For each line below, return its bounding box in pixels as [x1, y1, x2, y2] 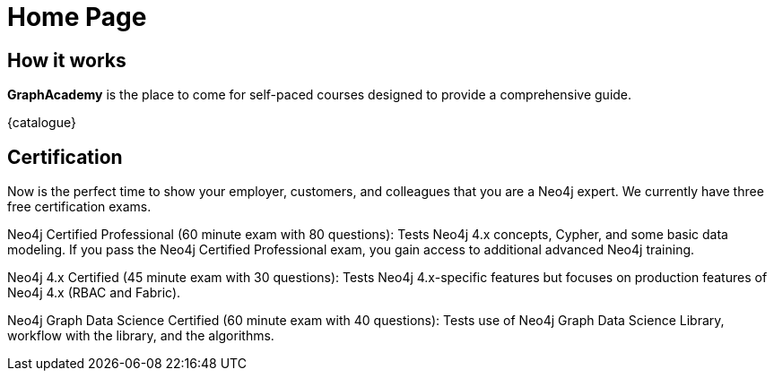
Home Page [7, 2, 147, 32]
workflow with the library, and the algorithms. [7, 328, 274, 344]
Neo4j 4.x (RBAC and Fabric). [7, 285, 181, 301]
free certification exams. [7, 199, 152, 215]
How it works [7, 48, 126, 72]
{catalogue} [7, 115, 76, 131]
